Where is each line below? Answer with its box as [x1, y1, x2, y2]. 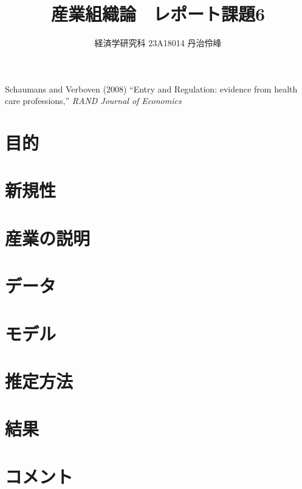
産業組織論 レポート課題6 [50, 1, 266, 26]
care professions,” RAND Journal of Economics [5, 94, 182, 107]
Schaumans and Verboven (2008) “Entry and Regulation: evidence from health [5, 82, 298, 95]
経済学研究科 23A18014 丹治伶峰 [94, 36, 222, 49]
